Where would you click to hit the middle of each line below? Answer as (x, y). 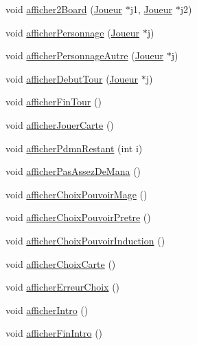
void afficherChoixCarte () (61, 263)
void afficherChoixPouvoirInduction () (85, 240)
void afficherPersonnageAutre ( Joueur (85, 55)
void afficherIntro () (47, 310)
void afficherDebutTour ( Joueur (72, 78)
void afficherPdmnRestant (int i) (74, 148)
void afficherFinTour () (54, 102)
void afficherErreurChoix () (63, 287)
